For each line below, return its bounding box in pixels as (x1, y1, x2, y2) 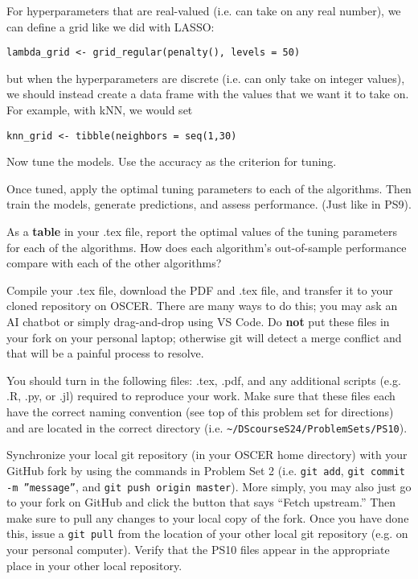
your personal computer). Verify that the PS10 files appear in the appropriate (6, 541, 390, 557)
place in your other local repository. (6, 556, 182, 573)
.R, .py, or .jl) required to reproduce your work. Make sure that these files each (6, 387, 395, 404)
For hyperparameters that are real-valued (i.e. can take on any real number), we (6, 2, 401, 19)
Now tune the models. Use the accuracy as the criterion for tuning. (6, 153, 337, 170)
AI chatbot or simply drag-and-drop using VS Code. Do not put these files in (6, 313, 390, 330)
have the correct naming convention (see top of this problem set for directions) (6, 403, 394, 420)
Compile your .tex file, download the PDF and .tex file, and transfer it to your (6, 281, 393, 298)
